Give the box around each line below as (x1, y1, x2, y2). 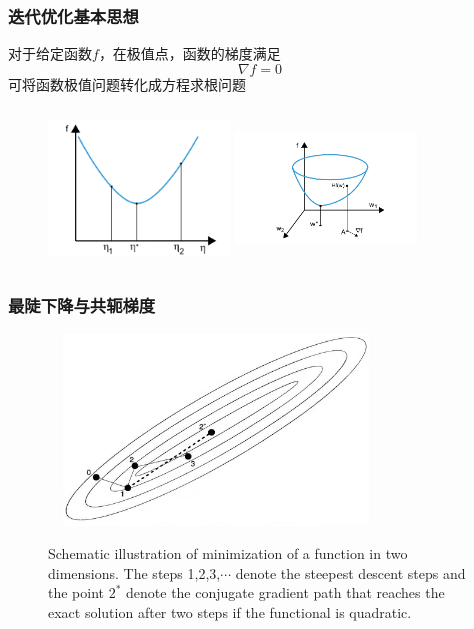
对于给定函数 (8, 43, 92, 64)
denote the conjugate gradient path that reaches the (126, 582, 445, 603)
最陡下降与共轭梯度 (8, 293, 156, 318)
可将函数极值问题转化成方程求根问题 (8, 73, 246, 94)
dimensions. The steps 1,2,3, (48, 562, 221, 583)
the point (48, 582, 105, 603)
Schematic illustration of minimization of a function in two (48, 543, 408, 564)
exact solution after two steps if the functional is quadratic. (48, 601, 412, 622)
